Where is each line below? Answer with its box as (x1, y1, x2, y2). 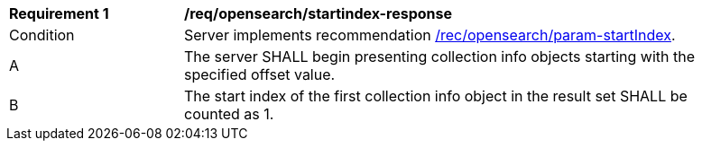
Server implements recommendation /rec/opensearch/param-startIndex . (184, 26, 676, 44)
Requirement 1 (9, 4, 109, 22)
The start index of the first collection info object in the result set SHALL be (184, 87, 688, 105)
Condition (9, 26, 75, 44)
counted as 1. (184, 105, 274, 123)
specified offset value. (184, 65, 336, 83)
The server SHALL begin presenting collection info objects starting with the (184, 48, 696, 65)
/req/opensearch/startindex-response (184, 4, 453, 22)
